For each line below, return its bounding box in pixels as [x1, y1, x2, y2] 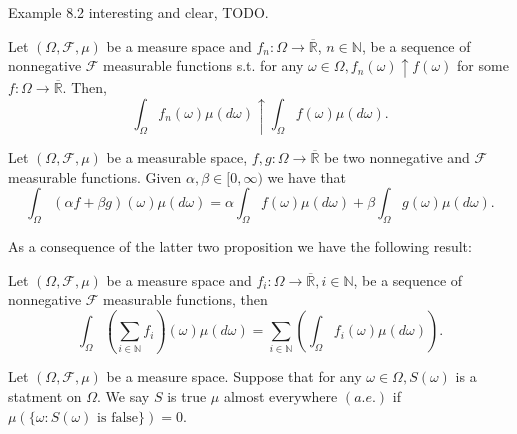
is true [167, 386, 207, 407]
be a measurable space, [106, 146, 248, 167]
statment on [8, 386, 82, 407]
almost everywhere [223, 386, 338, 407]
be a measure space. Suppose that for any [106, 366, 362, 387]
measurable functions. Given [8, 166, 182, 187]
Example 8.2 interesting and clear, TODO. [8, 2, 269, 22]
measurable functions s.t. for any [103, 55, 304, 76]
